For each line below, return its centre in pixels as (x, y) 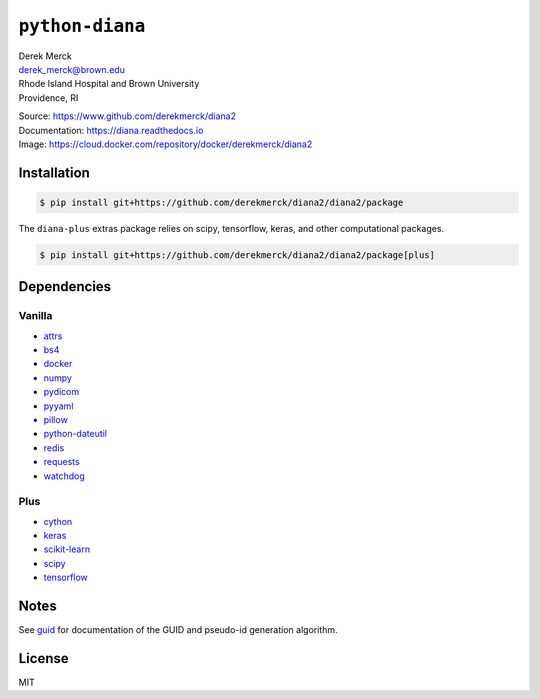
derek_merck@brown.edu (71, 69)
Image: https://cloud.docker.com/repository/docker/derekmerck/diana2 (165, 144)
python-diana (82, 26)
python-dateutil (75, 434)
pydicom (61, 392)
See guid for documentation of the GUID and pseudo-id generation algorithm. (178, 630)
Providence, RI (48, 97)
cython (58, 521)
